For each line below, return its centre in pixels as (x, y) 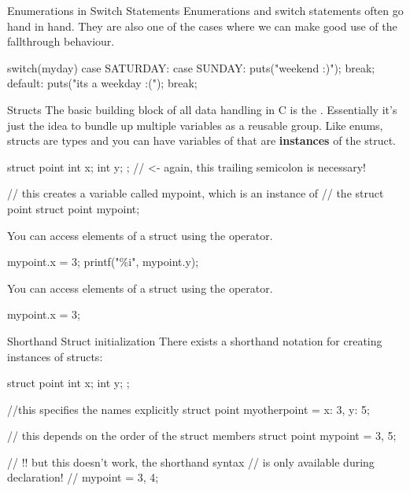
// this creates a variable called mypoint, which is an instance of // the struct (196, 193)
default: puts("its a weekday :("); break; (102, 83)
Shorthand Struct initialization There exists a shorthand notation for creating (195, 340)
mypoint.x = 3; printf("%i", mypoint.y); (103, 262)
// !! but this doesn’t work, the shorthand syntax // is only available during (191, 461)
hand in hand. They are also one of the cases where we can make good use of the (202, 26)
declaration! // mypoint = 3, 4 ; (83, 477)
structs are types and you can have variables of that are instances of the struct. (201, 140)
